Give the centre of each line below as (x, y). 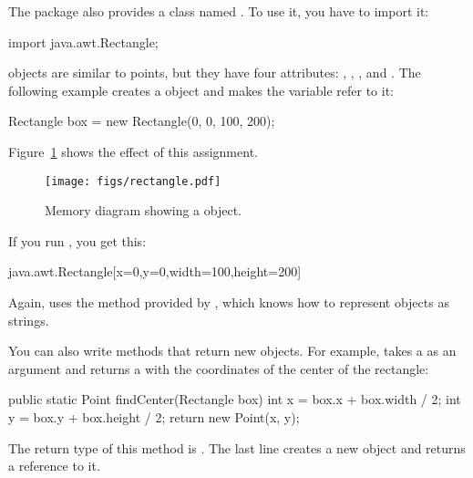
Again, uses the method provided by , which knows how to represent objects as (229, 302)
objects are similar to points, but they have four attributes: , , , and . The (215, 73)
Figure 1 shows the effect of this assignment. (133, 151)
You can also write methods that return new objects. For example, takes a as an (232, 351)
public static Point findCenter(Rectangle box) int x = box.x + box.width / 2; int (235, 399)
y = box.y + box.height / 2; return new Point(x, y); (154, 416)
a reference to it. (54, 466)
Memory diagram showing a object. (143, 210)
